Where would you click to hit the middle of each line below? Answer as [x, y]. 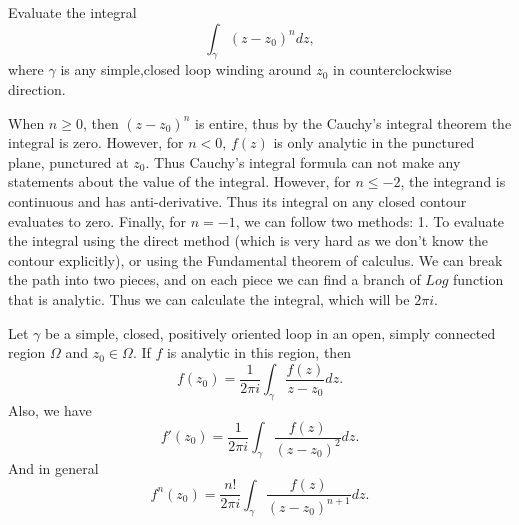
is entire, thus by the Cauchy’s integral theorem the [353, 122]
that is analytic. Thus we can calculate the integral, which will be [209, 298]
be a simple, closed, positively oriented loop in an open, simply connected [270, 332]
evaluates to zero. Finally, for [97, 220]
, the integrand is [453, 181]
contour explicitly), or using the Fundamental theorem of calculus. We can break [255, 259]
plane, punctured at [68, 161]
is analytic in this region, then [259, 352]
